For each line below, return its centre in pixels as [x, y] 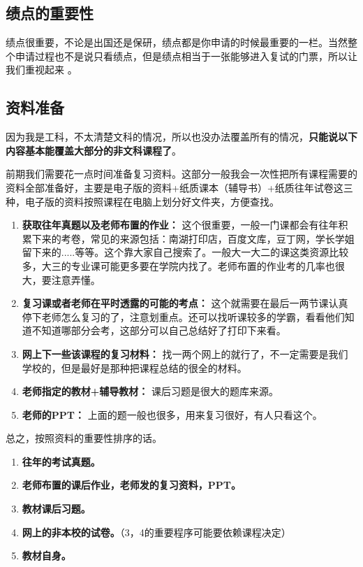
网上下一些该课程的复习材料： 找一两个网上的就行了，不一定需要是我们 [185, 353]
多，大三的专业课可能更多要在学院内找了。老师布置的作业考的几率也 [178, 265]
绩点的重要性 [50, 13]
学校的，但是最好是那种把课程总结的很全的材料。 [134, 367]
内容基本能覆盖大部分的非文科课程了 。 [94, 150]
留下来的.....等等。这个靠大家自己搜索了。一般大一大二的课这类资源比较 [185, 252]
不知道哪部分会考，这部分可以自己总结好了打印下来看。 [159, 330]
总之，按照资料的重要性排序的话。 [84, 438]
